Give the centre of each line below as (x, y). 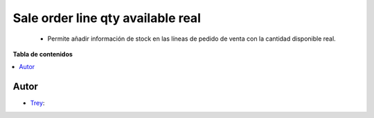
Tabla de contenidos (43, 54)
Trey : (37, 103)
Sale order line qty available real (107, 18)
